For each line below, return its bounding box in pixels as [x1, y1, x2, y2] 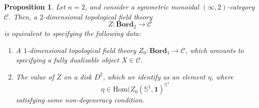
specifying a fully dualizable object [15, 54, 119, 65]
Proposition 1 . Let [4, 1, 65, 11]
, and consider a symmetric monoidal [84, 1, 199, 11]
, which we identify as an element [102, 71, 205, 81]
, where [211, 71, 233, 81]
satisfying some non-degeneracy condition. [15, 94, 144, 105]
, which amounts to [185, 44, 244, 55]
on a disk [63, 71, 92, 81]
